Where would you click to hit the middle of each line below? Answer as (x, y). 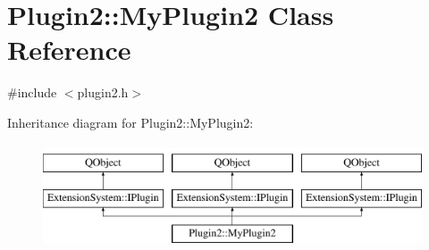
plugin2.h (103, 92)
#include (32, 92)
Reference (69, 50)
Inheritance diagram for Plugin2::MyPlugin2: (130, 122)
